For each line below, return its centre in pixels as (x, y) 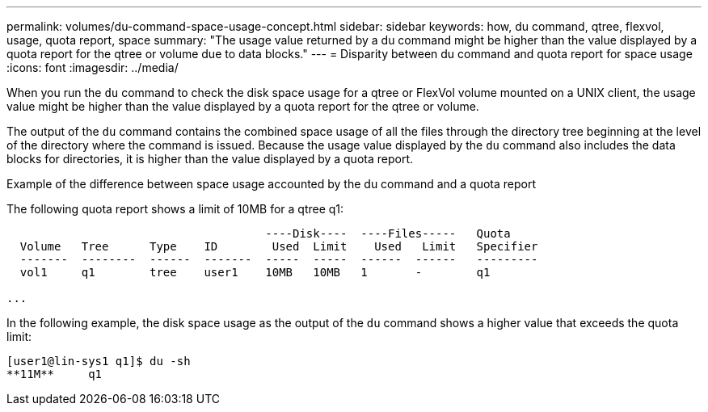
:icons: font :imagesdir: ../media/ (93, 67)
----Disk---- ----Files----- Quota (388, 233)
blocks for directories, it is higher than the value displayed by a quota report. (210, 159)
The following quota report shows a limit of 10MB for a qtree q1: (175, 209)
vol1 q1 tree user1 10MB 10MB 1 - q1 (255, 272)
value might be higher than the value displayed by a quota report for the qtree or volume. (243, 106)
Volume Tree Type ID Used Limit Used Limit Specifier (279, 246)
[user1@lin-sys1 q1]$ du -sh (99, 361)
